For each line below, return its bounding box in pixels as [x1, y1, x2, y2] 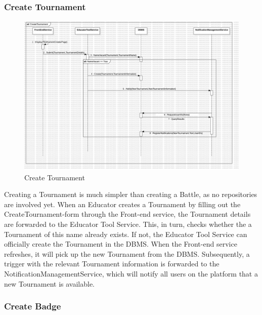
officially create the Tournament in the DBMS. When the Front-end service [4, 239, 237, 249]
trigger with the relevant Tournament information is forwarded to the [4, 258, 220, 269]
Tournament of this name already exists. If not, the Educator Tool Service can [4, 228, 247, 239]
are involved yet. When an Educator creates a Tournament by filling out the [4, 199, 241, 209]
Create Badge [4, 300, 61, 312]
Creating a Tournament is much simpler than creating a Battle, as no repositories [4, 189, 257, 200]
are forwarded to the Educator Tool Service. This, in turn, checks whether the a [4, 219, 252, 229]
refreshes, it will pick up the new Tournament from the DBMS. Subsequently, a [4, 248, 250, 259]
